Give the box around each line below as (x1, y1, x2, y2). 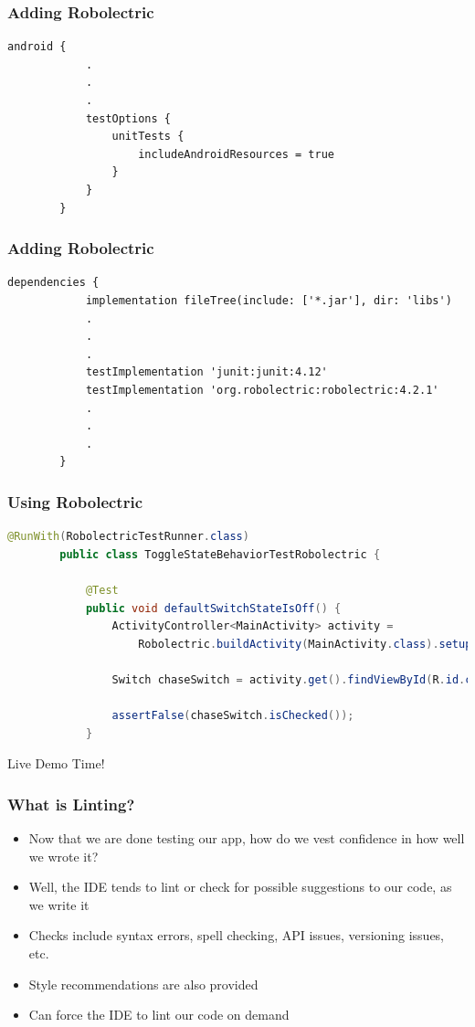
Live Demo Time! (7, 754, 105, 773)
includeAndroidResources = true (138, 147, 334, 161)
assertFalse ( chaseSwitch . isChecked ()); (111, 709, 354, 723)
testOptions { (85, 111, 171, 125)
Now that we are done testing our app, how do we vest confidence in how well (28, 829, 465, 848)
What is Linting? (7, 792, 135, 815)
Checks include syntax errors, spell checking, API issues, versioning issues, (28, 926, 445, 945)
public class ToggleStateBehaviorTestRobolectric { (59, 547, 381, 561)
